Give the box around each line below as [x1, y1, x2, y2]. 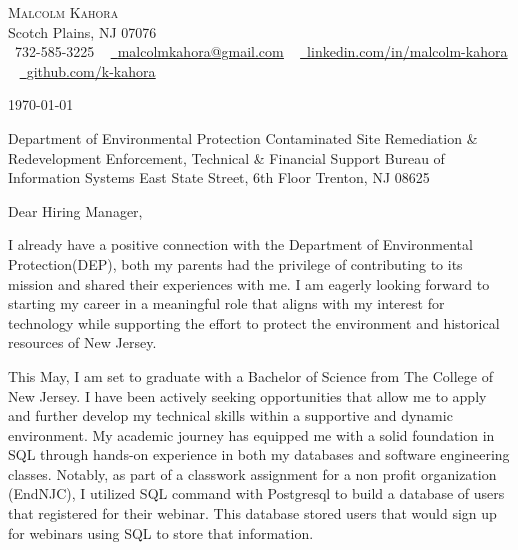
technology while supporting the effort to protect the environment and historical [8, 312, 500, 333]
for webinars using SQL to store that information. [8, 522, 314, 543]
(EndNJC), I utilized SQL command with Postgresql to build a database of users [8, 483, 505, 504]
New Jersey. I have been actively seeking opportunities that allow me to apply [8, 385, 487, 406]
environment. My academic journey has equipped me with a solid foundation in [8, 424, 495, 445]
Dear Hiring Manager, [8, 200, 143, 221]
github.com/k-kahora [26, 60, 156, 81]
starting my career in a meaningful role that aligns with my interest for [8, 293, 445, 314]
